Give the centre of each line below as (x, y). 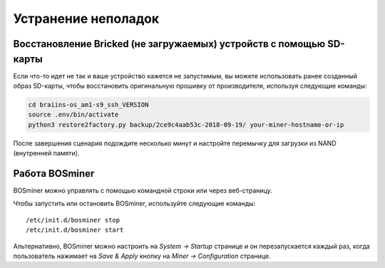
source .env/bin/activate (73, 115)
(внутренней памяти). (46, 153)
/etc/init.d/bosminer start (75, 230)
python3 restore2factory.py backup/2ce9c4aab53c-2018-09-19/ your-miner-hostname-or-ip (186, 124)
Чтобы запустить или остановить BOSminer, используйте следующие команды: (134, 204)
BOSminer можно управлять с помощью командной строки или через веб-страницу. (143, 191)
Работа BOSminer (54, 174)
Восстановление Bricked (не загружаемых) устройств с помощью (169, 44)
